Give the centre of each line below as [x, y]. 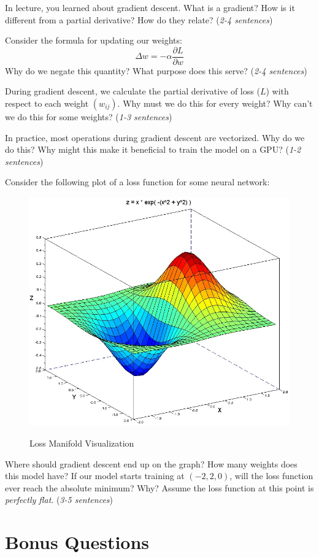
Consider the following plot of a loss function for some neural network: [137, 182]
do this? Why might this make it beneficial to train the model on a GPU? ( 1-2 [153, 149]
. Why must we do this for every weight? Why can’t [215, 103]
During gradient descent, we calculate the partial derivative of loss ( [133, 91]
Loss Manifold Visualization [82, 443]
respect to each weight [47, 103]
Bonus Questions [77, 542]
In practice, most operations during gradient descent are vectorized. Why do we [155, 137]
